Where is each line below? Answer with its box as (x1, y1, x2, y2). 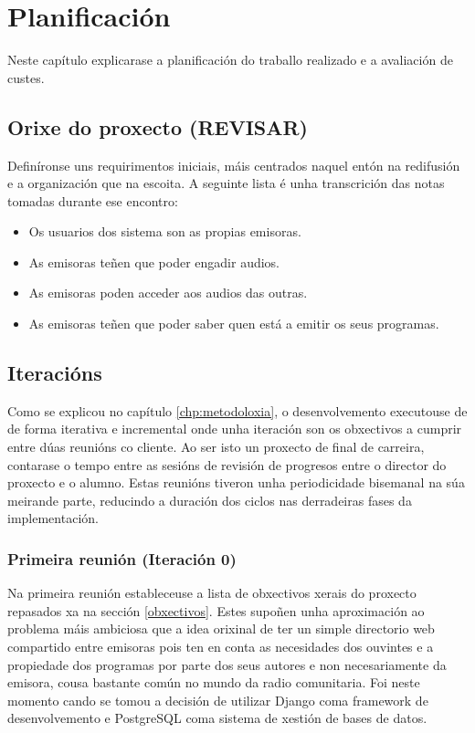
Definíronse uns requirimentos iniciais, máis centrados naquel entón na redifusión (7, 155, 460, 174)
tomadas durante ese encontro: (7, 191, 178, 210)
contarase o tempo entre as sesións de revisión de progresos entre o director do (7, 455, 447, 474)
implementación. (7, 508, 99, 528)
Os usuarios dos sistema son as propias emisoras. (28, 222, 301, 241)
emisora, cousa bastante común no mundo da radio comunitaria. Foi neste (7, 673, 420, 692)
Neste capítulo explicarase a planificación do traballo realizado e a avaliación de (7, 50, 453, 69)
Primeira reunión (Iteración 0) (7, 547, 237, 570)
